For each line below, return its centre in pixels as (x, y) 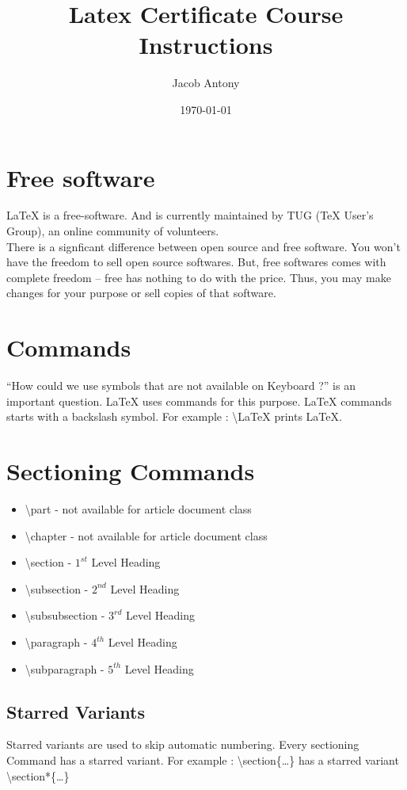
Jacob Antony (206, 83)
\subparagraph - (65, 668)
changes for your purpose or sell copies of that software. (141, 293)
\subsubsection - (65, 615)
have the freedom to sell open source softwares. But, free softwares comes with (196, 262)
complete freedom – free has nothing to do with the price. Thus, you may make (199, 277)
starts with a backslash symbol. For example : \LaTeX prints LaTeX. (174, 416)
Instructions (206, 45)
